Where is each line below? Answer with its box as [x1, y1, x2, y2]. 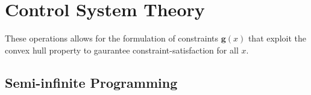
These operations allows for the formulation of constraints [5, 32, 219, 44]
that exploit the [248, 32, 306, 44]
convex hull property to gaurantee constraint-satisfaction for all [5, 43, 239, 56]
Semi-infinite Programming [5, 73, 178, 91]
